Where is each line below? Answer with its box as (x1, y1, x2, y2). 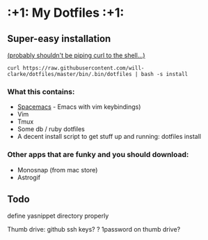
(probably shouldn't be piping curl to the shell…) (7, 51, 145, 59)
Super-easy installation (7, 33, 111, 45)
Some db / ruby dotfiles (17, 125, 85, 133)
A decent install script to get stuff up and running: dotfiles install (17, 133, 202, 141)
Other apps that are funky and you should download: (7, 150, 189, 160)
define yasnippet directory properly (7, 211, 109, 220)
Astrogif (17, 173, 41, 181)
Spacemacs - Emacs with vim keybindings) (17, 103, 141, 111)
